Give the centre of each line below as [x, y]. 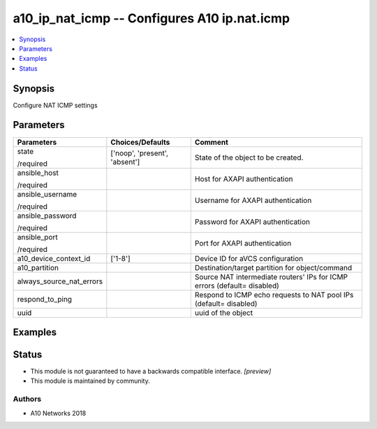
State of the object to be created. [249, 157]
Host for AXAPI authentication [244, 178]
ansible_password [47, 216]
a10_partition [38, 267]
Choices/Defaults [140, 142]
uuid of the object [224, 313]
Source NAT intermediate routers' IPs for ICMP [271, 276]
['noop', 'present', [140, 153]
